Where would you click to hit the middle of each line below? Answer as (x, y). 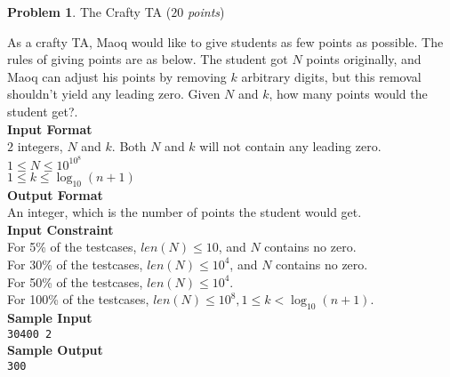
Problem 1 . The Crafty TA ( (89, 12)
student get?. (43, 111)
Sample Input (50, 317)
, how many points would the (348, 94)
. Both (129, 146)
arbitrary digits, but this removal (331, 76)
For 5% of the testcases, (72, 247)
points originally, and (364, 59)
